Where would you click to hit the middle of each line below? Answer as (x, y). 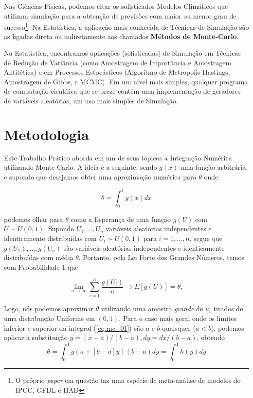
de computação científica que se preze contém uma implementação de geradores (122, 91)
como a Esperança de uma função (121, 219)
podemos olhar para (34, 219)
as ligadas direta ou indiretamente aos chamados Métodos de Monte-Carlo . (121, 36)
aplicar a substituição (36, 337)
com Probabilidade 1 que (41, 267)
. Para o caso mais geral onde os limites (178, 318)
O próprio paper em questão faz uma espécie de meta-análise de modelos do (128, 380)
